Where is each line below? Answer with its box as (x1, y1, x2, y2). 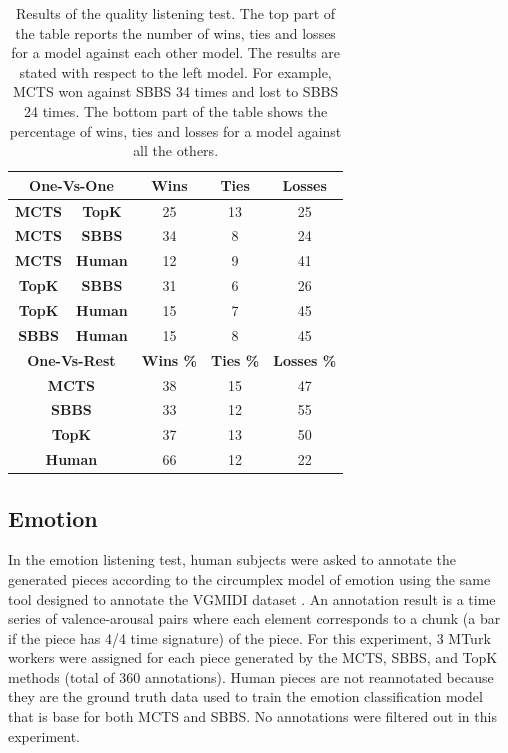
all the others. (133, 140, 219, 161)
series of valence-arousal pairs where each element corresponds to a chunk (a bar (8, 608, 501, 629)
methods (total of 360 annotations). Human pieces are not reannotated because (8, 666, 494, 687)
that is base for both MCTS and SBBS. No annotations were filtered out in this (8, 706, 497, 727)
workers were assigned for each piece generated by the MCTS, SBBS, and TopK (8, 647, 498, 668)
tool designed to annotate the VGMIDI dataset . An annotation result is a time (8, 588, 496, 609)
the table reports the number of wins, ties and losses (15, 22, 336, 43)
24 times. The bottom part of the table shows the (23, 100, 328, 121)
